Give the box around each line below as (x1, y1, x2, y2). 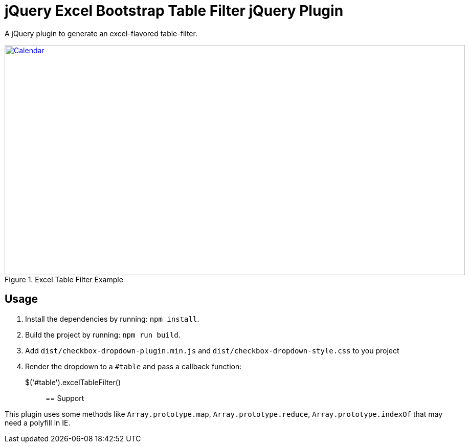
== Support (46, 393, 84, 403)
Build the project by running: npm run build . (25, 330, 181, 339)
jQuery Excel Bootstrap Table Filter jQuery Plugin (5, 2, 344, 19)
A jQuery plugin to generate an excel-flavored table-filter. (5, 29, 197, 38)
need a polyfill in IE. (5, 418, 71, 427)
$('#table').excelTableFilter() (25, 377, 121, 387)
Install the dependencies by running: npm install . (25, 314, 199, 323)
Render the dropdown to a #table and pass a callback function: (25, 362, 242, 371)
